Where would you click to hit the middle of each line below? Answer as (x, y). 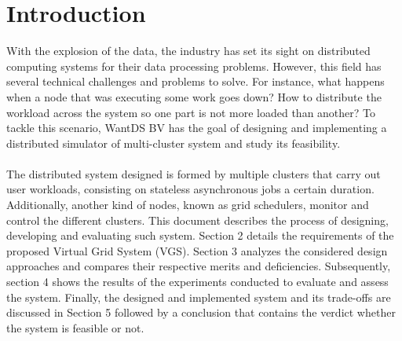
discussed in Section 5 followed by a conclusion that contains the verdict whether (201, 312)
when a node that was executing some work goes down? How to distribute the (194, 96)
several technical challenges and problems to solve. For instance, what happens (196, 81)
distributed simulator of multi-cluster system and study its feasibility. (174, 143)
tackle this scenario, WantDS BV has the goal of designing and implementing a (197, 128)
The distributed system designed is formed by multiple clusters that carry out (194, 173)
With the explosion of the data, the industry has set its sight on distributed (188, 51)
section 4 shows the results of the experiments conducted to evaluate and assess (197, 282)
